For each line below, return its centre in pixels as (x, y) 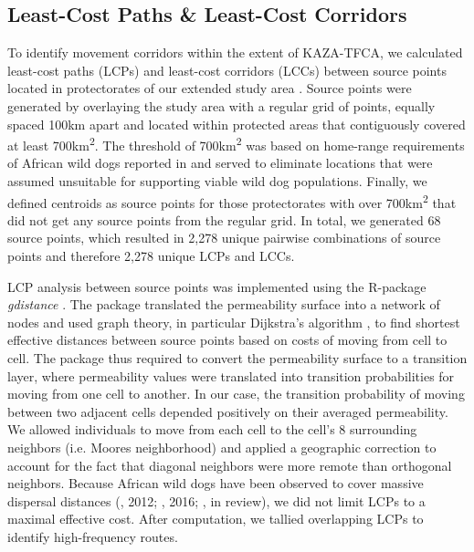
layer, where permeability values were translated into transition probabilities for (231, 375)
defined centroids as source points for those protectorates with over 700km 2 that (232, 201)
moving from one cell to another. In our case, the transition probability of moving (236, 394)
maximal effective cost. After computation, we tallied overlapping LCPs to (216, 519)
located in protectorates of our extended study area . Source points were (210, 88)
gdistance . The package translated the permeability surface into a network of (224, 304)
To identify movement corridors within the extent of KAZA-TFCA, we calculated (235, 52)
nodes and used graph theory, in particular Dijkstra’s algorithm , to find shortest (234, 322)
